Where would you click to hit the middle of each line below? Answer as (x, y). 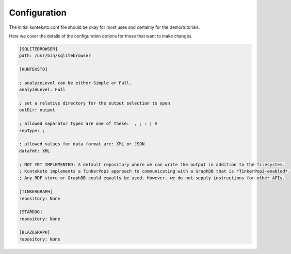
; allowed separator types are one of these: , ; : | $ (88, 124)
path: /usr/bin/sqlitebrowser (55, 56)
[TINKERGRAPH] (36, 192)
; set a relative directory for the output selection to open (95, 103)
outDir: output (37, 110)
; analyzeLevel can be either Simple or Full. (75, 83)
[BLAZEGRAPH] (35, 232)
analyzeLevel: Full (42, 90)
